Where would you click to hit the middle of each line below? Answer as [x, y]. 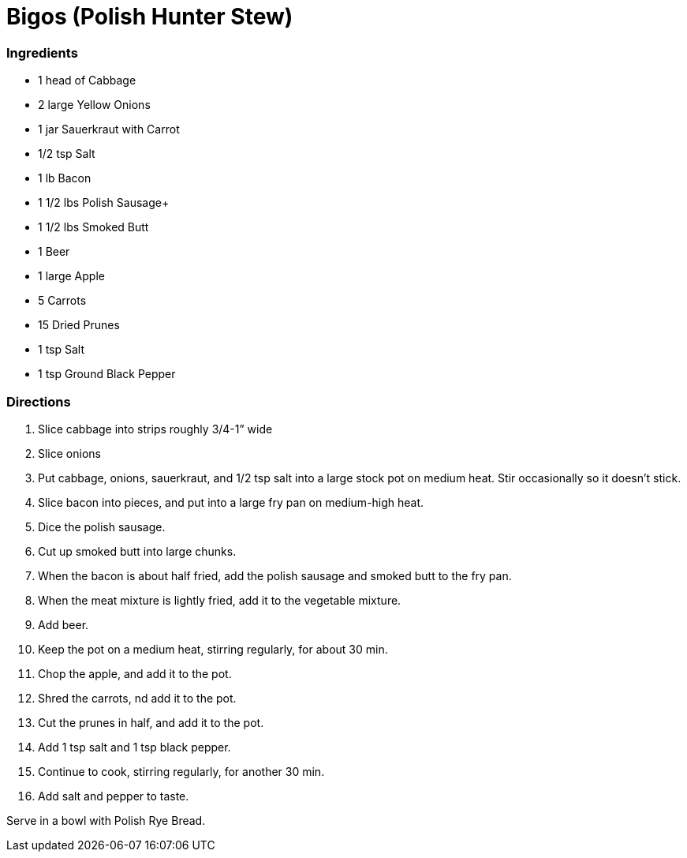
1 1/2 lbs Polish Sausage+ [104, 203]
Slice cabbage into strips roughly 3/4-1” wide [155, 429]
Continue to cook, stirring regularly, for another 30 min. [181, 771]
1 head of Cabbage [87, 81]
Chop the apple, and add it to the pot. [135, 673]
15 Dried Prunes [79, 325]
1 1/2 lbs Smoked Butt [93, 227]
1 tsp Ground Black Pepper [107, 374]
